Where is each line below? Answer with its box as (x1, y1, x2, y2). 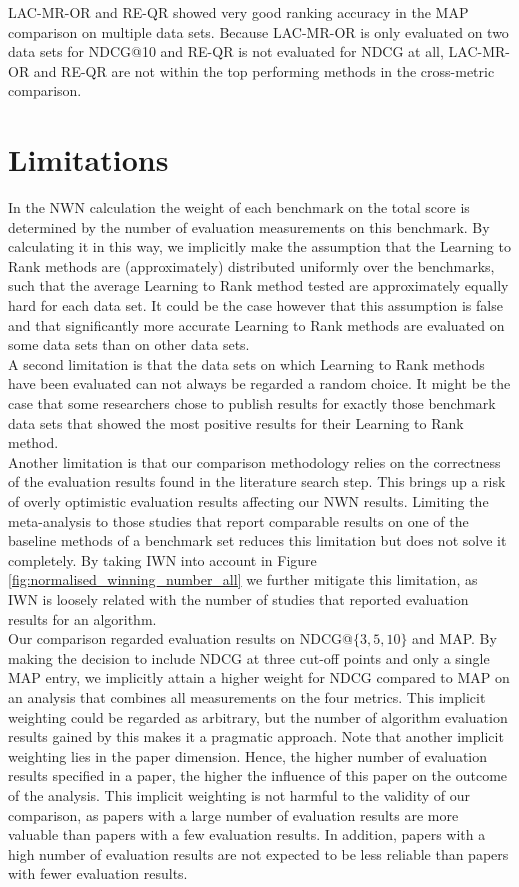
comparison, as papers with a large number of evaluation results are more (8, 804, 459, 825)
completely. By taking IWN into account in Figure (8, 549, 317, 570)
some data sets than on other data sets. (8, 334, 250, 355)
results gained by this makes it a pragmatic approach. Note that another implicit (8, 726, 504, 747)
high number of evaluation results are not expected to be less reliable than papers (8, 843, 509, 864)
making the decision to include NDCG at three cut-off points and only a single (8, 647, 490, 668)
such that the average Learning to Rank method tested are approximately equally (8, 275, 509, 296)
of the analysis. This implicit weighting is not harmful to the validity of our (8, 784, 471, 805)
